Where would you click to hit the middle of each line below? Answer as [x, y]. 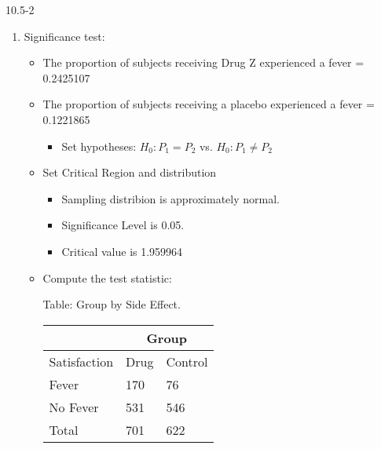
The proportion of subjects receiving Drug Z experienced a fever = [203, 62]
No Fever [74, 407]
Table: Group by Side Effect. [112, 304]
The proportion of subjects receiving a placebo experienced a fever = [209, 104]
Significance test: [64, 36]
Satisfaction [81, 361]
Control [187, 361]
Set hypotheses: [99, 146]
